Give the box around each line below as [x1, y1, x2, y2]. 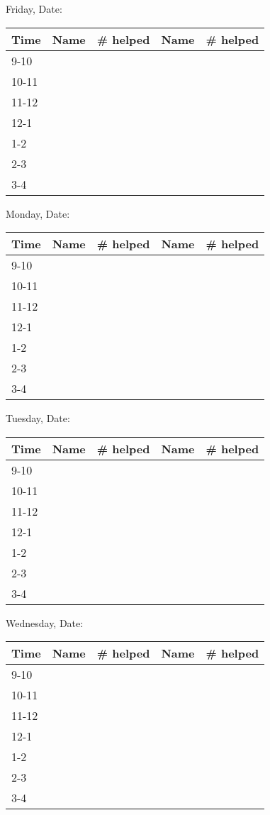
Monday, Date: [6, 206, 70, 221]
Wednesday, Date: [6, 615, 84, 630]
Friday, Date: [6, 1, 62, 16]
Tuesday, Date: [6, 411, 70, 426]
